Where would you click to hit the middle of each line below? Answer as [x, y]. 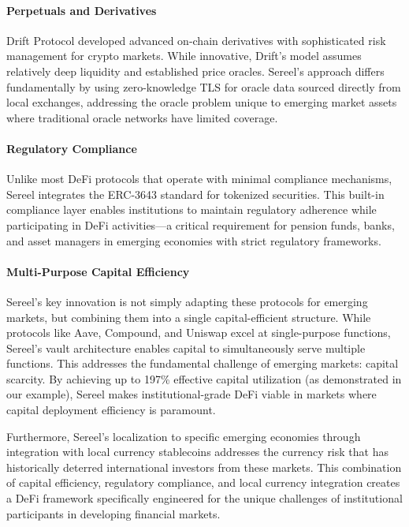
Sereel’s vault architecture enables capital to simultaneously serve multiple [186, 348]
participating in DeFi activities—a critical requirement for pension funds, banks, [201, 224]
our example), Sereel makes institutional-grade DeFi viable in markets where [191, 394]
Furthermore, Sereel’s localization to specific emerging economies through [184, 436]
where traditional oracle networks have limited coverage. [142, 117]
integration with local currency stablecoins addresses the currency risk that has [197, 452]
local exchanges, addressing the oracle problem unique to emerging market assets [202, 102]
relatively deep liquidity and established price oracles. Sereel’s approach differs [195, 71]
